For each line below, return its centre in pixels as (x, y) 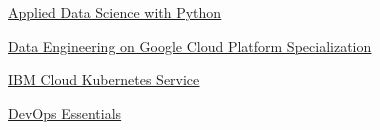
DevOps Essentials (65, 112)
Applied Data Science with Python (115, 12)
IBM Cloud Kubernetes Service (104, 79)
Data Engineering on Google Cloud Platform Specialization (190, 45)
